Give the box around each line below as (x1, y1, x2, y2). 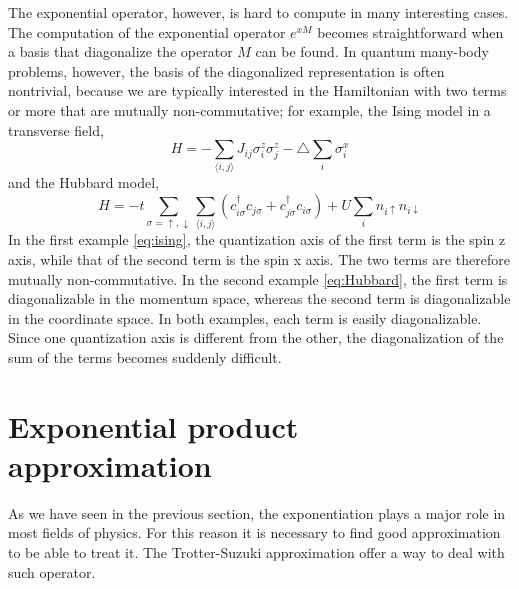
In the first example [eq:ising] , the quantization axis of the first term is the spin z (8, 229, 506, 250)
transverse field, (8, 119, 104, 140)
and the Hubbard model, (8, 172, 159, 193)
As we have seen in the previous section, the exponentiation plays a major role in (8, 502, 506, 523)
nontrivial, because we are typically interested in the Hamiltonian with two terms (8, 80, 507, 101)
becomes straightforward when (317, 21, 504, 42)
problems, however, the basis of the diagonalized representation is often (8, 60, 445, 81)
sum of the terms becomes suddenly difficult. (8, 346, 282, 367)
